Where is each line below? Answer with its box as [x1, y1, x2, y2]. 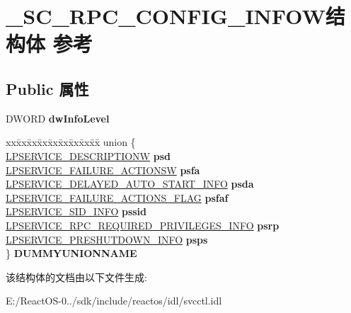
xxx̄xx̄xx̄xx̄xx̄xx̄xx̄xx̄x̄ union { [6, 135, 136, 149]
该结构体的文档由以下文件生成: [6, 269, 147, 284]
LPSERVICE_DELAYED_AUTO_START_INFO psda [6, 176, 254, 191]
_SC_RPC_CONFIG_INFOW [6, 1, 326, 30]
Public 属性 [6, 77, 89, 99]
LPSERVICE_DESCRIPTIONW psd [6, 148, 171, 163]
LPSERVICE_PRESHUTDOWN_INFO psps [6, 232, 208, 246]
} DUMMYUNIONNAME [6, 246, 137, 261]
